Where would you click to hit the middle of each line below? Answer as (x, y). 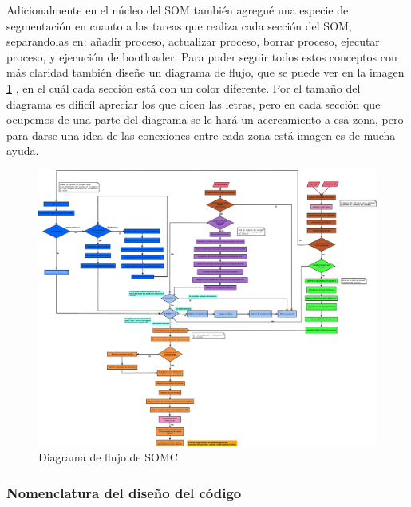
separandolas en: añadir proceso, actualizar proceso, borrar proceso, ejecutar (193, 41)
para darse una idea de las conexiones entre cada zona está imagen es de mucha (201, 135)
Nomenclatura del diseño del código (124, 492)
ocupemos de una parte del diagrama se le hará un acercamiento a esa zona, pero (205, 119)
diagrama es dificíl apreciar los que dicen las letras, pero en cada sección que (194, 103)
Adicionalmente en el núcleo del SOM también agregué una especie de (178, 10)
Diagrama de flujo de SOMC (108, 457)
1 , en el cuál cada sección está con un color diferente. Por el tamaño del (184, 87)
